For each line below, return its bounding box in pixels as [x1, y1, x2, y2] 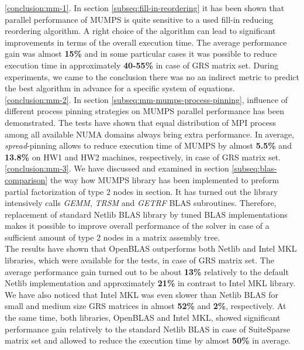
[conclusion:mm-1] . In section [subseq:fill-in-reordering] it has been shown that [5, 2, 285, 13]
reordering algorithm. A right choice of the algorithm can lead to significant [5, 25, 276, 37]
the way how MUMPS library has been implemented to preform [50, 173, 279, 186]
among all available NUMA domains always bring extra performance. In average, [5, 128, 295, 140]
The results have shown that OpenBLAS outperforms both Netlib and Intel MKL [5, 242, 297, 255]
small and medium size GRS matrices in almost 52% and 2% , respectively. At [5, 300, 286, 312]
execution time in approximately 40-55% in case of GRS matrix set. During [5, 59, 279, 71]
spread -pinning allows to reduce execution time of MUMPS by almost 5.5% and [5, 139, 292, 152]
